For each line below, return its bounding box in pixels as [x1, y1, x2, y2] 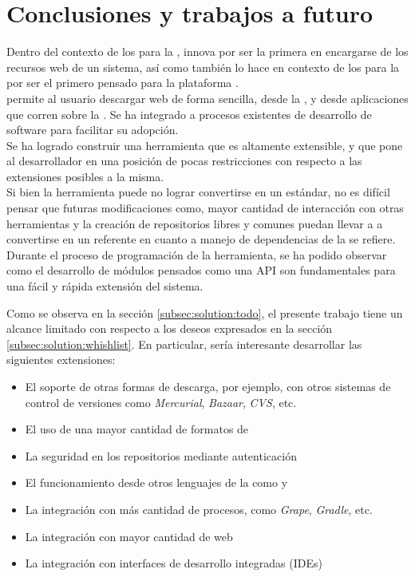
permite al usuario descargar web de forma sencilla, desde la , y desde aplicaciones [6, 89, 409, 106]
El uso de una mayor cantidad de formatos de [25, 421, 249, 437]
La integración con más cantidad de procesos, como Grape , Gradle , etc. [25, 500, 373, 517]
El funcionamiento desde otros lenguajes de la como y [25, 474, 288, 491]
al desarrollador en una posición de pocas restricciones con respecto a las [6, 152, 362, 169]
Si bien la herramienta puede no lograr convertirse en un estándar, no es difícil [6, 184, 390, 200]
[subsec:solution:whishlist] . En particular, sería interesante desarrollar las [6, 335, 362, 352]
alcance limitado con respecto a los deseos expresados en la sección [6, 320, 333, 337]
